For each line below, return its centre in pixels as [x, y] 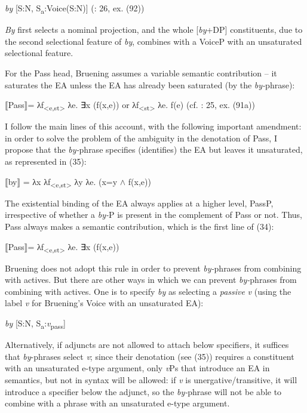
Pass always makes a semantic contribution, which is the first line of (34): [139, 226]
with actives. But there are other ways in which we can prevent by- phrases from [151, 280]
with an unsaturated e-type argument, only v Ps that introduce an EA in [137, 368]
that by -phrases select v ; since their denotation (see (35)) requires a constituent [150, 356]
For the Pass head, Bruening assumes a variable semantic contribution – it [141, 73]
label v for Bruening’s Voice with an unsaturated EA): [104, 303]
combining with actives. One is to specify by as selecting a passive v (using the [148, 291]
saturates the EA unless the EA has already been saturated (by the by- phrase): [150, 84]
